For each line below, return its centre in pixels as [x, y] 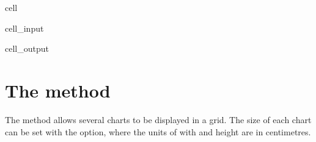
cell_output [27, 48]
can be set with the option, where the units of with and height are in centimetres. [158, 131]
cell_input [24, 28]
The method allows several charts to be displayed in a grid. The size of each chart [158, 119]
